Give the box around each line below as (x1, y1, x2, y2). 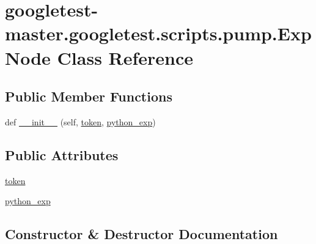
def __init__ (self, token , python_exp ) (5, 115, 156, 128)
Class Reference (57, 45, 194, 70)
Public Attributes (5, 145, 119, 164)
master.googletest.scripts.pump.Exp (5, 21, 312, 46)
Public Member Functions (5, 87, 172, 106)
